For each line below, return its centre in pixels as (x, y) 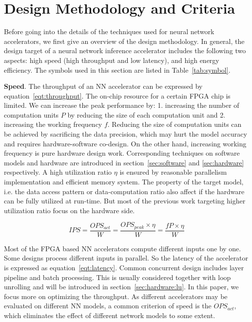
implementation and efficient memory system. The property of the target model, (124, 182)
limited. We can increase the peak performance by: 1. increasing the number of (122, 105)
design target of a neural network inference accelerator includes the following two (125, 50)
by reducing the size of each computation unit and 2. (146, 114)
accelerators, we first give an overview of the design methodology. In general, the (124, 41)
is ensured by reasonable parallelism (173, 172)
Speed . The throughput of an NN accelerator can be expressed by (103, 86)
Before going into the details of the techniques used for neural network (109, 31)
